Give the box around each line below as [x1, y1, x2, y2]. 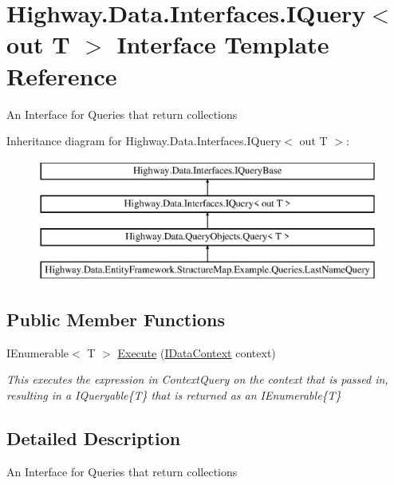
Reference [6, 59, 117, 92]
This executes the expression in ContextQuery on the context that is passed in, [6, 371, 388, 388]
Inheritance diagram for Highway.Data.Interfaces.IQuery [6, 132, 282, 149]
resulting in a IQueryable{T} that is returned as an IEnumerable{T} [6, 386, 341, 403]
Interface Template [116, 28, 329, 61]
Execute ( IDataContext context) [117, 344, 276, 361]
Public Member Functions [6, 306, 225, 331]
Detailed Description [6, 425, 181, 450]
